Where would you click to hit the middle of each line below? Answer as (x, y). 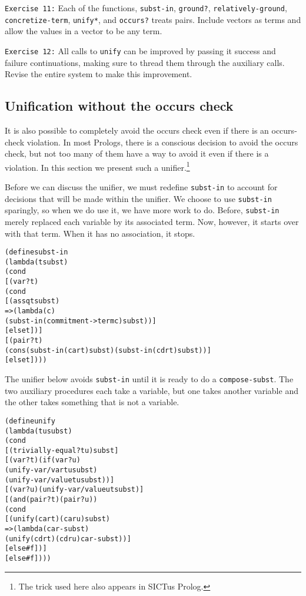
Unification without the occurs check (119, 106)
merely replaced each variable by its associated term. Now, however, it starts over (152, 221)
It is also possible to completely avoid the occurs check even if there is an (137, 130)
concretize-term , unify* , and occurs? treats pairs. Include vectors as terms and (153, 19)
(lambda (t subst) (36, 262)
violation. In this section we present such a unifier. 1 (97, 166)
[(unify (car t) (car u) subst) (58, 519)
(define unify (30, 421)
